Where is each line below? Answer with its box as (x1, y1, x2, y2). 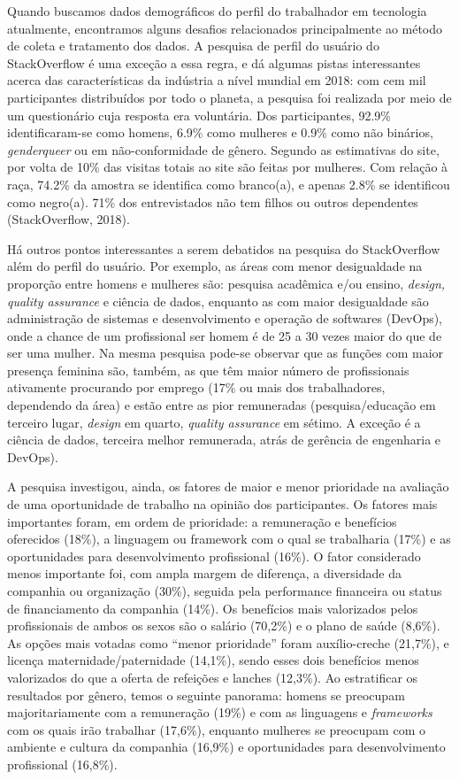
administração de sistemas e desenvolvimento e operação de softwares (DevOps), (7, 309, 443, 328)
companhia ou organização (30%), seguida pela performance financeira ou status (7, 582, 442, 599)
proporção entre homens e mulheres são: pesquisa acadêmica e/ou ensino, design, (7, 274, 446, 292)
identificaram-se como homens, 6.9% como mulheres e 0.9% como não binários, (7, 123, 433, 142)
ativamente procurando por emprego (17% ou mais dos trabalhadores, (7, 378, 386, 397)
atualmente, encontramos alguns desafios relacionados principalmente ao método (7, 19, 443, 37)
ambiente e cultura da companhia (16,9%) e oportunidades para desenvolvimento (7, 738, 446, 756)
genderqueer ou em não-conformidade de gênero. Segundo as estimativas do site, (7, 140, 440, 158)
